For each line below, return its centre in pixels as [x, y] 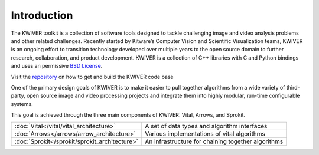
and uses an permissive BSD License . [57, 66]
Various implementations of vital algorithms [205, 134]
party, [18, 96]
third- [293, 87]
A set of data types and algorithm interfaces [206, 126]
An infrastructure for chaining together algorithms [214, 141]
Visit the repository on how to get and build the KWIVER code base [92, 77]
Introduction [42, 15]
